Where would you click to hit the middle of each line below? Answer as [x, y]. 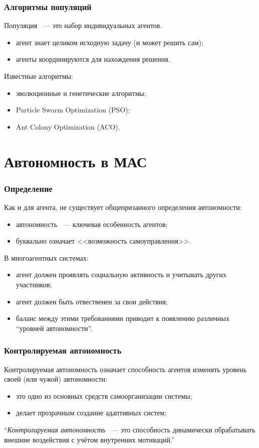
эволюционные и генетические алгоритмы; [81, 93]
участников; [34, 284]
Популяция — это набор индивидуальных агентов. [83, 25]
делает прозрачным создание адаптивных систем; [91, 413]
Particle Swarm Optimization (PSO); [73, 110]
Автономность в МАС [75, 161]
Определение [28, 188]
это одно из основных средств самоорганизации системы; [104, 396]
